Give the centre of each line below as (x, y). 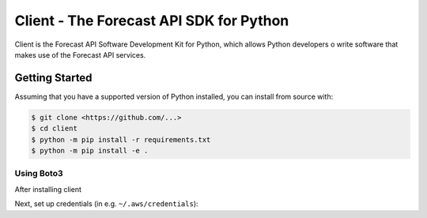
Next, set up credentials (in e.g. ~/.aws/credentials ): (106, 204)
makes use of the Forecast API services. (80, 54)
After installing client (48, 189)
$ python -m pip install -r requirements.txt (121, 139)
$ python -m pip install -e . (90, 150)
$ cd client (55, 129)
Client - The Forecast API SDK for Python (152, 21)
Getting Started (53, 78)
